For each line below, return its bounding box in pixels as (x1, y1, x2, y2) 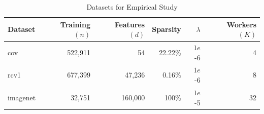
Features (114, 19, 145, 29)
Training (60, 19, 91, 29)
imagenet (8, 92, 36, 102)
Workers (226, 19, 256, 29)
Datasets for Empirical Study (86, 2, 178, 12)
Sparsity (152, 24, 181, 34)
